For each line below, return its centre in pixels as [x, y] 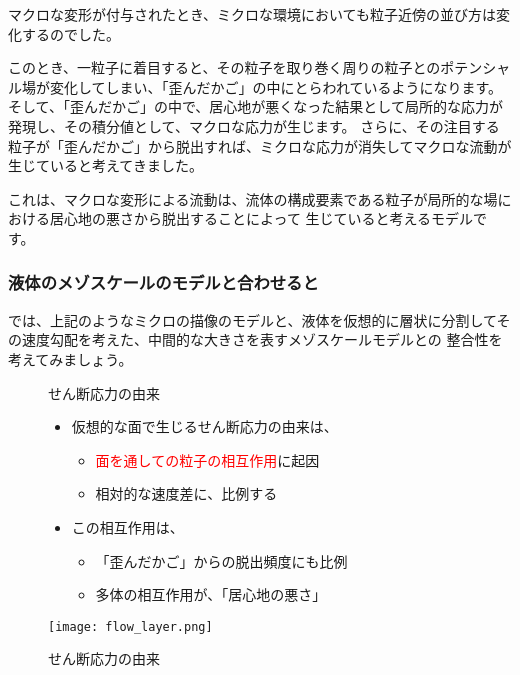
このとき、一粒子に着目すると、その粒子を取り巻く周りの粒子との [224, 67]
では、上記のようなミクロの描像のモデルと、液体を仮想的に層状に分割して [252, 319]
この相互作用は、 [127, 526]
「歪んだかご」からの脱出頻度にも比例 [221, 560]
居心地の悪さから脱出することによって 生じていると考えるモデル [261, 218]
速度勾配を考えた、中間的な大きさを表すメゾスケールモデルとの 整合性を [262, 339]
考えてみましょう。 [70, 358]
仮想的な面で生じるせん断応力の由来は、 [204, 426]
